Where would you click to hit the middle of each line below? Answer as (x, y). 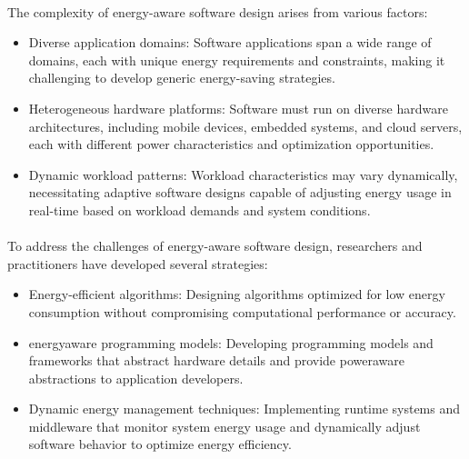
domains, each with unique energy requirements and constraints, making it (237, 60)
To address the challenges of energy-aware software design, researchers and (215, 246)
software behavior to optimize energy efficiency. (160, 444)
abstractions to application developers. (136, 378)
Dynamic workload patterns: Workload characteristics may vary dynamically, (243, 174)
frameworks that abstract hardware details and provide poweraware (216, 360)
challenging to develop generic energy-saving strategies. (182, 78)
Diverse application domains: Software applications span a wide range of (230, 42)
